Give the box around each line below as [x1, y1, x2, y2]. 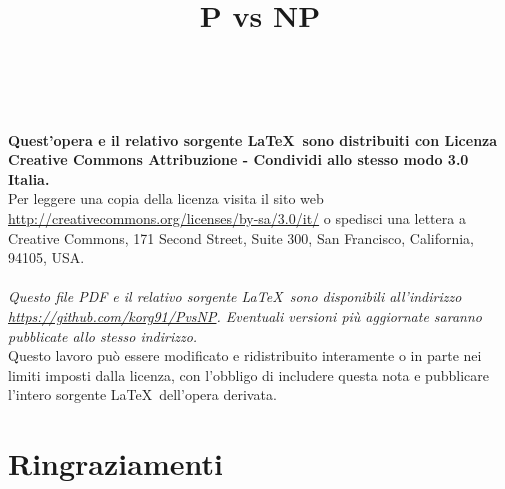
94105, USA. [8, 247, 85, 268]
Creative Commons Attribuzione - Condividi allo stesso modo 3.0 [8, 149, 469, 170]
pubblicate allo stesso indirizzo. [8, 325, 198, 346]
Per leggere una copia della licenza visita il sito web [8, 188, 324, 209]
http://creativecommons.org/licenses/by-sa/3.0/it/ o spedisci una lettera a [8, 207, 466, 228]
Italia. [8, 168, 50, 189]
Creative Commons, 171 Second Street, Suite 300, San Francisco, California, [8, 227, 475, 248]
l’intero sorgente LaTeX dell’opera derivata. [8, 384, 277, 405]
